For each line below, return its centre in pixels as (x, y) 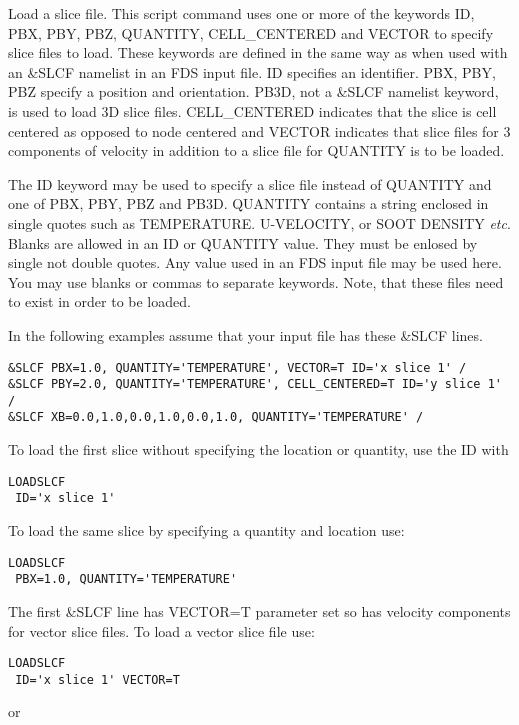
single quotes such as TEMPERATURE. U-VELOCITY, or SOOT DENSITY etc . (259, 222)
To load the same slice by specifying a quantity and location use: (206, 530)
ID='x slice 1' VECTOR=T (97, 679)
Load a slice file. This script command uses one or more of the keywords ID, (241, 13)
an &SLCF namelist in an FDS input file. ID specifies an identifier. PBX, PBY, (252, 71)
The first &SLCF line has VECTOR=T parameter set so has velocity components (259, 610)
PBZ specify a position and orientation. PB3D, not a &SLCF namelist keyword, (253, 91)
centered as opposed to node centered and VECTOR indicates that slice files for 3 (259, 130)
